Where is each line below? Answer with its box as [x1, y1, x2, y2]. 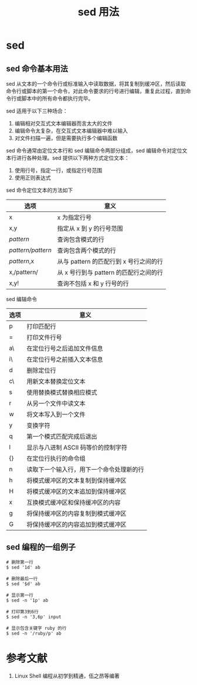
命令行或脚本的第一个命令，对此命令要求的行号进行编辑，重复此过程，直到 [6, 87, 186, 95]
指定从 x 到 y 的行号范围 [57, 224, 123, 232]
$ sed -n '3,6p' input [6, 614, 62, 620]
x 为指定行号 [57, 214, 92, 221]
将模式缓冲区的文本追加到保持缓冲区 [26, 488, 127, 495]
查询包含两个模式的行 [57, 247, 116, 254]
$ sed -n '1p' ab [6, 597, 49, 603]
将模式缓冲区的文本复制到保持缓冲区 [26, 477, 127, 484]
